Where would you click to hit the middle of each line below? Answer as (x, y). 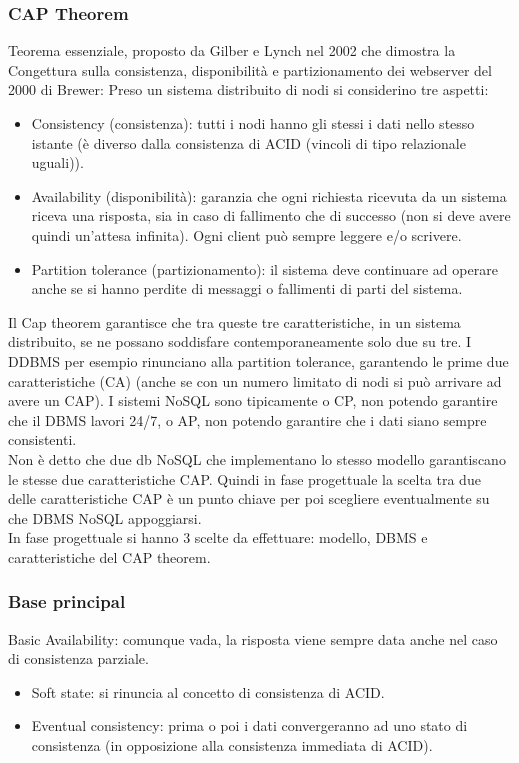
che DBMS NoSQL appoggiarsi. (105, 517)
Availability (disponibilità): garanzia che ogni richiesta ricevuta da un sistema (269, 195)
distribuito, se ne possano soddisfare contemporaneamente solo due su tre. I (240, 341)
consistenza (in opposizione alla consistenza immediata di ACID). (232, 745)
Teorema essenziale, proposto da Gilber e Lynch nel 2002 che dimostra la (232, 50)
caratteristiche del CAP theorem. (109, 556)
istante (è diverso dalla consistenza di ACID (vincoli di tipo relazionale (248, 142)
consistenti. (42, 439)
